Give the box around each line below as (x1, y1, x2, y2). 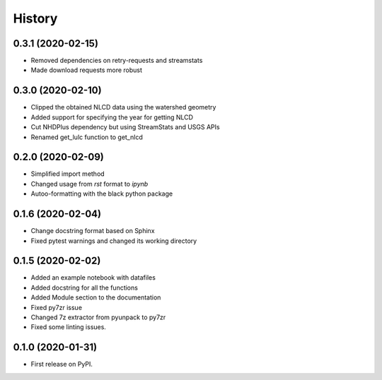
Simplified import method (30, 170, 105, 178)
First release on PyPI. (30, 360, 93, 369)
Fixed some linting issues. (30, 323, 106, 331)
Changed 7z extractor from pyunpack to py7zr (30, 313, 166, 321)
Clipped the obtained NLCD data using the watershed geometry (30, 103, 216, 112)
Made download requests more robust (30, 66, 143, 74)
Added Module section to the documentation (30, 293, 161, 302)
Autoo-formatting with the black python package (30, 189, 173, 198)
